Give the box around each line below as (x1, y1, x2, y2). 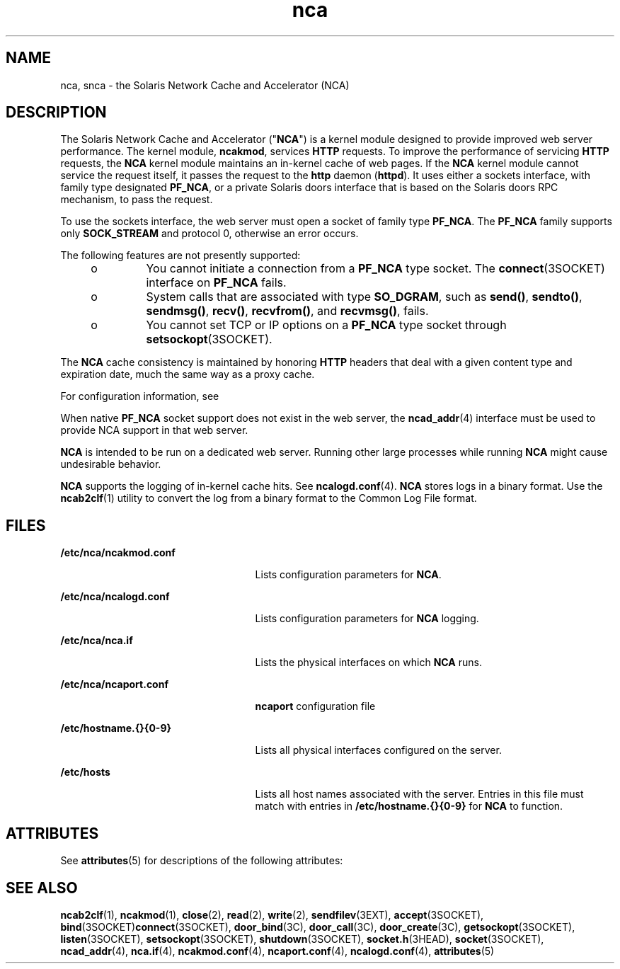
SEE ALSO (6, 878, 78, 897)
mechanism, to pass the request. (60, 193, 213, 206)
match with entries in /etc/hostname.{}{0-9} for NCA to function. (255, 800, 563, 813)
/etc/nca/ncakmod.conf (60, 546, 176, 559)
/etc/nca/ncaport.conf (60, 678, 168, 691)
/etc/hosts (60, 766, 110, 779)
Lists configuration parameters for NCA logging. (255, 612, 479, 625)
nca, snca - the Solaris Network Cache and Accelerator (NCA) (60, 79, 350, 91)
